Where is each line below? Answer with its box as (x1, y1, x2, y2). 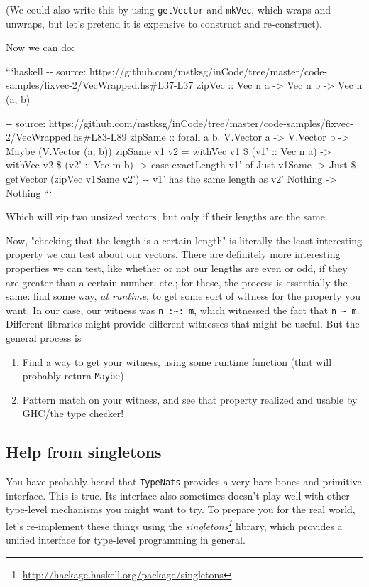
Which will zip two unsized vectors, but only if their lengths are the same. (6, 209, 328, 224)
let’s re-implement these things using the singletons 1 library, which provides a (6, 517, 343, 533)
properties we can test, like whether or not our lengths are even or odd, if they (6, 260, 348, 275)
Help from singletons (6, 441, 162, 463)
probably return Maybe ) (22, 368, 124, 383)
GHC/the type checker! (22, 406, 124, 421)
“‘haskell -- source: (6, 63, 87, 78)
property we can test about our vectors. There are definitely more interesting (6, 247, 341, 262)
